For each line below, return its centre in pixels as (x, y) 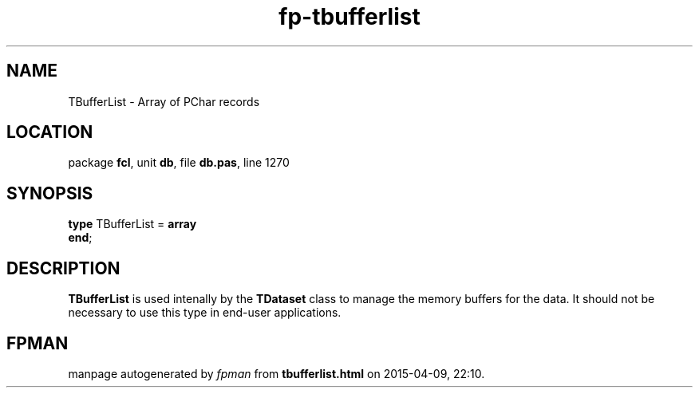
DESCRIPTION (63, 268)
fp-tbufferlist (349, 17)
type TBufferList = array (132, 224)
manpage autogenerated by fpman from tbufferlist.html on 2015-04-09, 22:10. (276, 373)
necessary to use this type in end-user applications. (205, 313)
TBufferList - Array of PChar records (164, 101)
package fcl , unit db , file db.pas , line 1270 (179, 163)
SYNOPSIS (50, 193)
